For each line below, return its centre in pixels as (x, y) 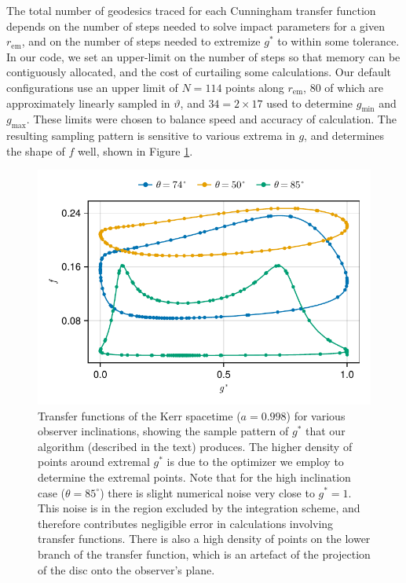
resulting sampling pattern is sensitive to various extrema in (151, 136)
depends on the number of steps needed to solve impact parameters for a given (196, 26)
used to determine (310, 103)
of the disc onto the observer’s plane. (126, 569)
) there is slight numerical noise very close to (207, 492)
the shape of (36, 150)
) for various (316, 415)
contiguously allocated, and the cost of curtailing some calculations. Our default (199, 72)
